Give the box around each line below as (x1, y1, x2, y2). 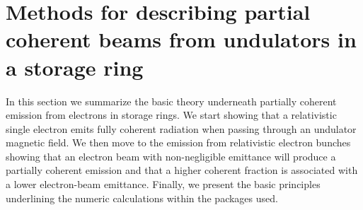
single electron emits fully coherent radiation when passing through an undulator (6, 121, 357, 136)
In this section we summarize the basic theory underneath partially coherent (6, 93, 337, 108)
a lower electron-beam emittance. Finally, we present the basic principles (6, 177, 321, 192)
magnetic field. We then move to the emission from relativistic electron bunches (6, 135, 351, 150)
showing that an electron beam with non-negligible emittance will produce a (6, 148, 336, 163)
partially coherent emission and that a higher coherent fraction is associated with (6, 163, 358, 177)
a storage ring (6, 52, 144, 81)
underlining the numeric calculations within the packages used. (6, 190, 278, 205)
